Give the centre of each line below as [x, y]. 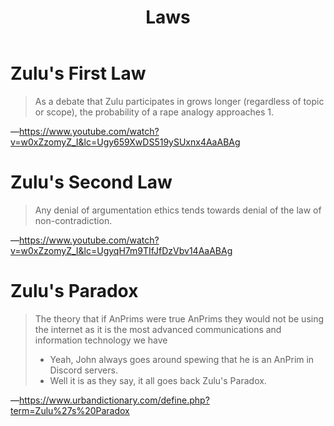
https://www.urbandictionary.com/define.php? [114, 400]
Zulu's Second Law [91, 182]
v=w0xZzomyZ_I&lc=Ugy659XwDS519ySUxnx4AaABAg [125, 142]
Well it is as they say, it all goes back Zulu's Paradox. [158, 380]
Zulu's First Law [78, 73]
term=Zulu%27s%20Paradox [70, 410]
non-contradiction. [73, 220]
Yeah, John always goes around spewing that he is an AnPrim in [182, 359]
